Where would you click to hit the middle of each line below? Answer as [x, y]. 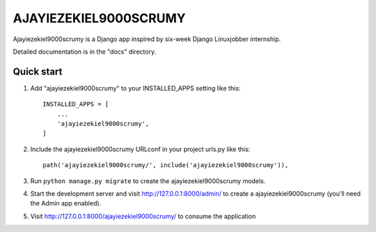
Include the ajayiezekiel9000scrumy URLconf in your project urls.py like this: [140, 149]
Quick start [38, 71]
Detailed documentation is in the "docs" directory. [85, 52]
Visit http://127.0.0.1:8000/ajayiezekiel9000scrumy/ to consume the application [143, 216]
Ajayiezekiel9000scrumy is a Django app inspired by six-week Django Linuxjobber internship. [147, 39]
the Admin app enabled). [66, 203]
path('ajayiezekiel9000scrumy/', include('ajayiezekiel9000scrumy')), [166, 165]
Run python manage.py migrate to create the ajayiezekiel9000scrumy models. [148, 180]
